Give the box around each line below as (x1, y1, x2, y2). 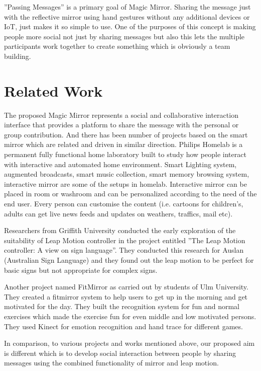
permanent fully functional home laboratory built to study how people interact (4, 149, 246, 160)
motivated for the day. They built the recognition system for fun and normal (4, 301, 239, 312)
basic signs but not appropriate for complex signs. (4, 264, 158, 275)
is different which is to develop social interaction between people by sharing (4, 347, 236, 358)
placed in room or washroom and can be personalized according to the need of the (4, 188, 257, 199)
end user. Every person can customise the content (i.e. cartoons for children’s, (4, 198, 243, 209)
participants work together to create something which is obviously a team (4, 41, 230, 51)
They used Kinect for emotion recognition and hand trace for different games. (4, 321, 243, 331)
